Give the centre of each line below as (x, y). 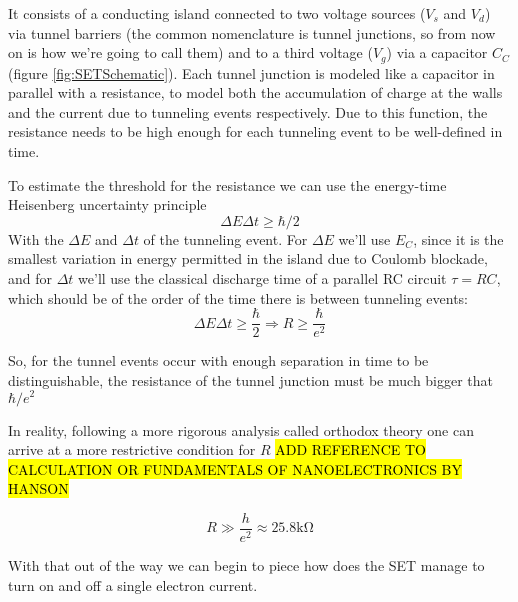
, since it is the (458, 238)
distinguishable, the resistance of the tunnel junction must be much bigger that (251, 379)
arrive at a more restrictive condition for (132, 449)
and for (30, 277)
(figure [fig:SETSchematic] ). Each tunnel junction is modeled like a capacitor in (251, 72)
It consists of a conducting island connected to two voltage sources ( (217, 13)
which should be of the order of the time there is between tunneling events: (238, 297)
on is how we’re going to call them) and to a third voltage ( (190, 52)
